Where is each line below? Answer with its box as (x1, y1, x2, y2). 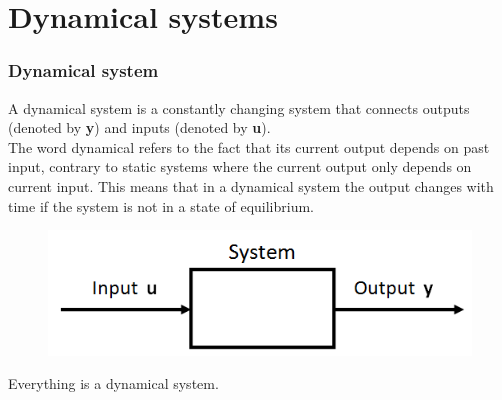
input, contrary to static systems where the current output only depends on (8, 156, 472, 177)
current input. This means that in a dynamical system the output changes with (8, 175, 494, 196)
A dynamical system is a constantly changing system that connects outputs (8, 97, 470, 118)
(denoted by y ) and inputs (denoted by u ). (8, 117, 271, 138)
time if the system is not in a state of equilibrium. (8, 195, 314, 216)
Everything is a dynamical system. (8, 373, 219, 394)
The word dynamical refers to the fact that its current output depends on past (8, 136, 490, 157)
